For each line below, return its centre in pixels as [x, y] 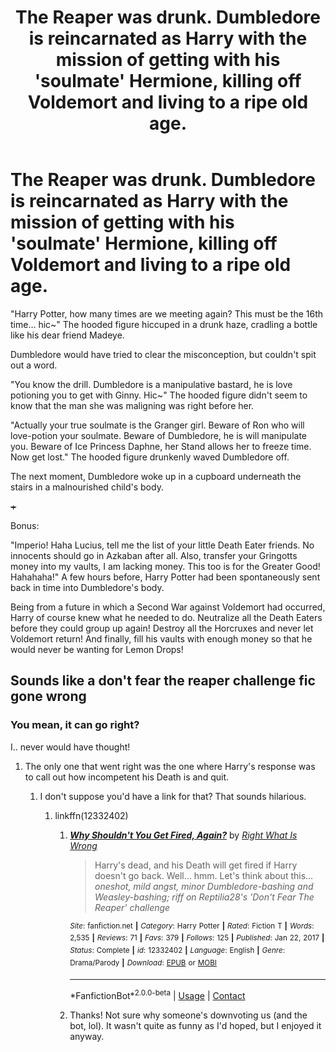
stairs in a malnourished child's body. [87, 487]
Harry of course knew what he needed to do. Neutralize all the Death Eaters [166, 617]
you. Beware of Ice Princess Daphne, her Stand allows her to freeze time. [161, 446]
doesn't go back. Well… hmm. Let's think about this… [204, 875]
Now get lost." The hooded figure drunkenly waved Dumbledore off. [150, 457]
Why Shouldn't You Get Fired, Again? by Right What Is [183, 835]
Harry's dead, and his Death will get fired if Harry [196, 865]
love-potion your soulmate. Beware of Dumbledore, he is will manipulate [158, 435]
